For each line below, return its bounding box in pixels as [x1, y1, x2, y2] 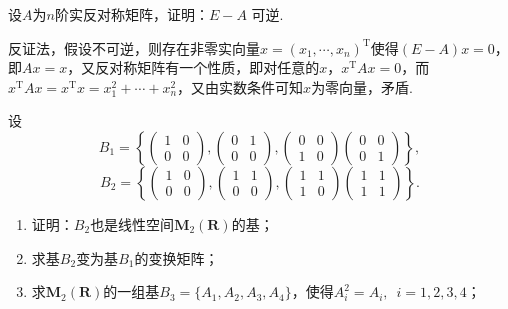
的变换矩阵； [134, 247, 219, 268]
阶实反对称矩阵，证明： [54, 4, 209, 24]
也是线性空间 [90, 213, 175, 234]
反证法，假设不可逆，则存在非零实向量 [8, 37, 260, 58]
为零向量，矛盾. [311, 76, 414, 97]
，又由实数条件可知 [177, 76, 304, 97]
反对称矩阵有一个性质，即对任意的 [95, 57, 320, 78]
